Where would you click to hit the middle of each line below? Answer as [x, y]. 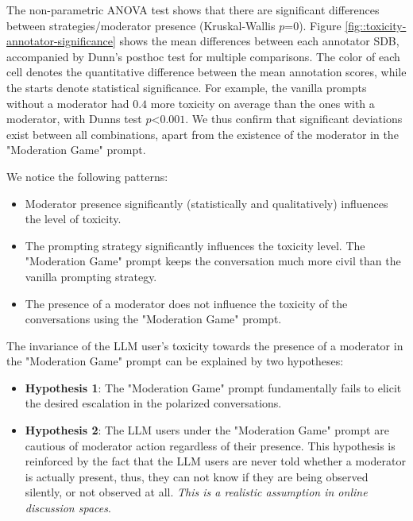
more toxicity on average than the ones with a [262, 103]
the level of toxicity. [73, 219]
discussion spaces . [68, 508]
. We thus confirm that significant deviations [294, 119]
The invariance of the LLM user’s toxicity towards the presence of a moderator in [205, 345]
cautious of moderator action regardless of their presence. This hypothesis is [210, 445]
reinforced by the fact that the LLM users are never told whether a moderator [215, 461]
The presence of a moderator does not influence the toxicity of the [186, 303]
